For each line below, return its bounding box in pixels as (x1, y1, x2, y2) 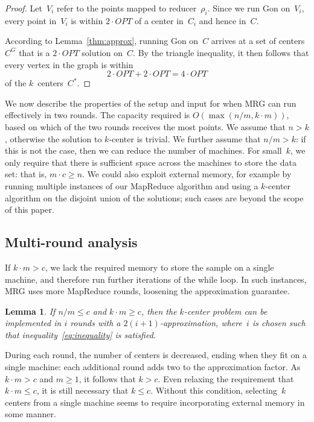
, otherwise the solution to (5, 132, 102, 145)
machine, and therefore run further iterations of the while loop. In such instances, (5, 272, 307, 285)
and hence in (199, 14, 246, 27)
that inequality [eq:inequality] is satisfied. (5, 328, 156, 341)
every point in (5, 14, 57, 27)
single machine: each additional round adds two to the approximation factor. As (5, 361, 301, 373)
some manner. (5, 408, 56, 420)
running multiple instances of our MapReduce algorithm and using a (5, 179, 258, 192)
